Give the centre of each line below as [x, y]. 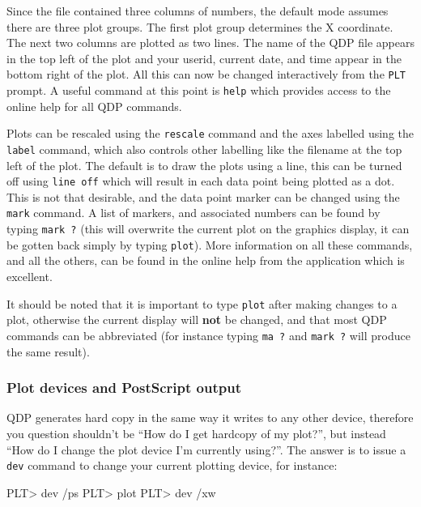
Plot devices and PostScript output [124, 388]
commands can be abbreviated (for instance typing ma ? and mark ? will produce [208, 335]
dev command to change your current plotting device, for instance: [172, 465]
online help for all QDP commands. [94, 106]
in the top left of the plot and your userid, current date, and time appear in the [204, 58]
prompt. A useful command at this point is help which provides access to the [199, 90]
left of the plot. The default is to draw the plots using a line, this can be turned [204, 165]
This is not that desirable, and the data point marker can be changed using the [203, 196]
